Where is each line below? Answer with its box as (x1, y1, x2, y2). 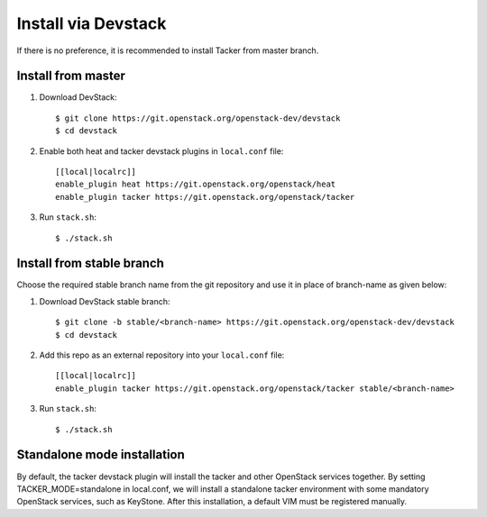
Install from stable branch (16, 256, 164, 271)
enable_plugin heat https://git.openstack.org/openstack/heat (55, 179, 336, 189)
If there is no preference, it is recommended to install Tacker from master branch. (16, 45, 319, 56)
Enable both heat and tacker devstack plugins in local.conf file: (39, 145, 284, 157)
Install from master (16, 68, 126, 84)
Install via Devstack (16, 14, 167, 33)
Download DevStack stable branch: (39, 295, 170, 306)
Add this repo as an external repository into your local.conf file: (39, 349, 285, 360)
